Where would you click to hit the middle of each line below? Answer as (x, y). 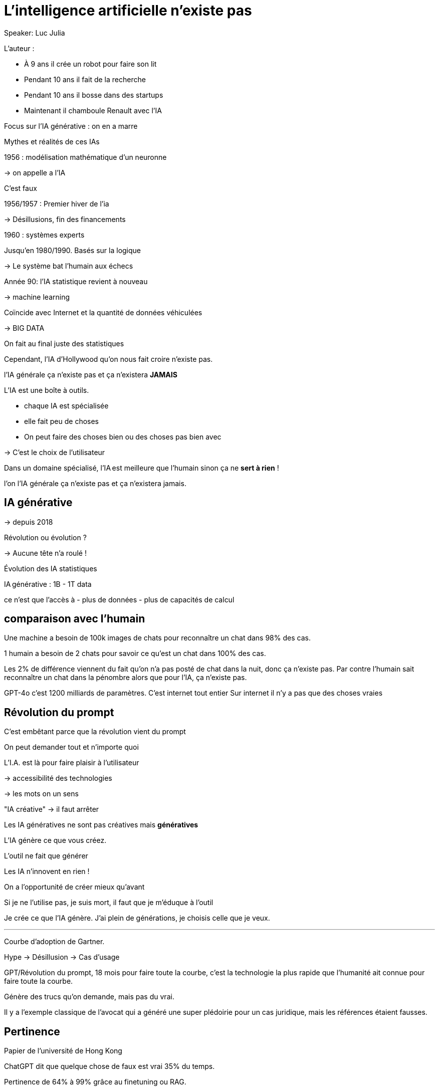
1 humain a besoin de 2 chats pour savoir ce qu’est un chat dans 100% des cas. (135, 653)
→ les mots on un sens (41, 794)
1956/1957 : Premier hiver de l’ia (57, 203)
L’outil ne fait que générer (46, 856)
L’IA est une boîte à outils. (47, 390)
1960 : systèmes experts (44, 235)
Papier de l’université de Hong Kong (63, 1051)
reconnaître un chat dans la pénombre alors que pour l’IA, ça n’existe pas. (126, 678)
